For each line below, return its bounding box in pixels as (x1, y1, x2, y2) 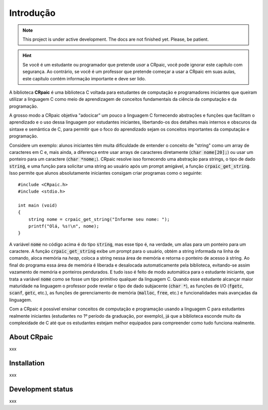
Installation (9, 359, 45, 367)
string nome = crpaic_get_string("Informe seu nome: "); (28, 216, 170, 222)
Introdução (9, 7, 56, 18)
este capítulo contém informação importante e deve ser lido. (22, 75, 146, 81)
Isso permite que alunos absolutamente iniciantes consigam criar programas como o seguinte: (9, 170, 202, 176)
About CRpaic (9, 333, 53, 341)
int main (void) (18, 203, 58, 208)
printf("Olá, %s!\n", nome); (28, 223, 99, 229)
